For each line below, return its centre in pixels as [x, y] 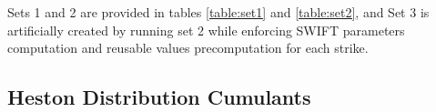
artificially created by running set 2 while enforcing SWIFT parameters [206, 30]
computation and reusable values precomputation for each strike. [188, 48]
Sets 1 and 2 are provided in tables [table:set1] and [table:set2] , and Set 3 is [218, 12]
